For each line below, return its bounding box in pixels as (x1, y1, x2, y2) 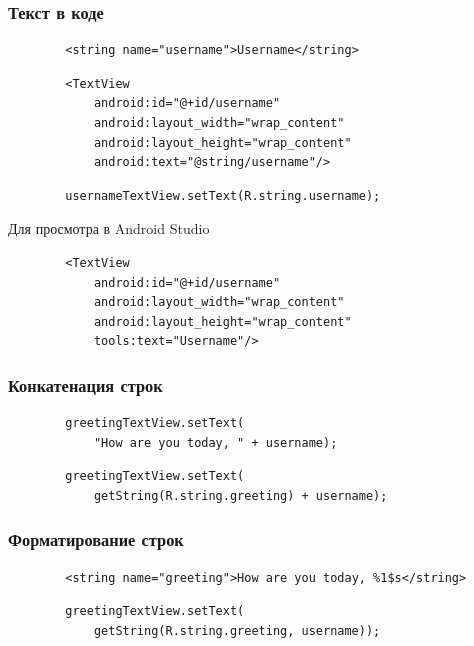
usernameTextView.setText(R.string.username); (65, 188, 381, 203)
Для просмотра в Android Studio (8, 218, 210, 239)
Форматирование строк (8, 527, 184, 552)
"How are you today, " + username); (93, 435, 338, 450)
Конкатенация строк (8, 372, 163, 397)
